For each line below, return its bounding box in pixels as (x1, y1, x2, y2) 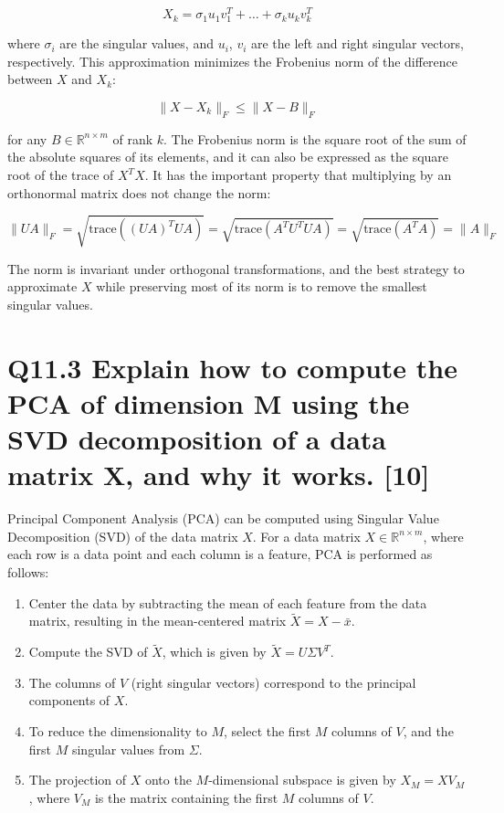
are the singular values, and (59, 34, 214, 53)
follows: (7, 562, 49, 581)
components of (28, 691, 110, 710)
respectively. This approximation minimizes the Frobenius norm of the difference (7, 51, 458, 70)
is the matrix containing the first (94, 787, 278, 807)
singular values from (71, 739, 185, 758)
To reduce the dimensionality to (28, 721, 207, 740)
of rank (112, 129, 153, 148)
